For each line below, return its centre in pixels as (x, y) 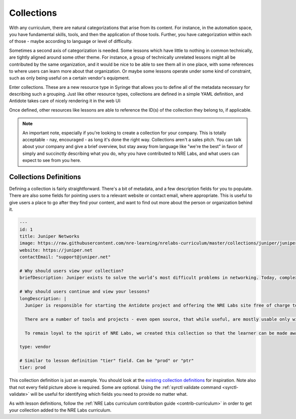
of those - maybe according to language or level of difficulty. (71, 41)
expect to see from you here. (52, 160)
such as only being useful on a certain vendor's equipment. (70, 78)
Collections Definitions (45, 177)
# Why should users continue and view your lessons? (85, 292)
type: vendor (35, 347)
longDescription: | (43, 298)
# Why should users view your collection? (72, 271)
